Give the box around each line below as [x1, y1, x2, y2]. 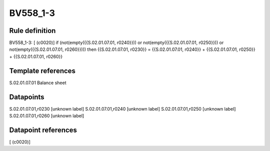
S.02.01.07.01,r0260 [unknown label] [9, 113, 84, 119]
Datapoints [9, 93, 44, 101]
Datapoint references [9, 126, 77, 134]
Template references [9, 66, 76, 75]
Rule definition [9, 26, 56, 35]
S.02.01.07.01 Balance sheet [9, 80, 66, 86]
